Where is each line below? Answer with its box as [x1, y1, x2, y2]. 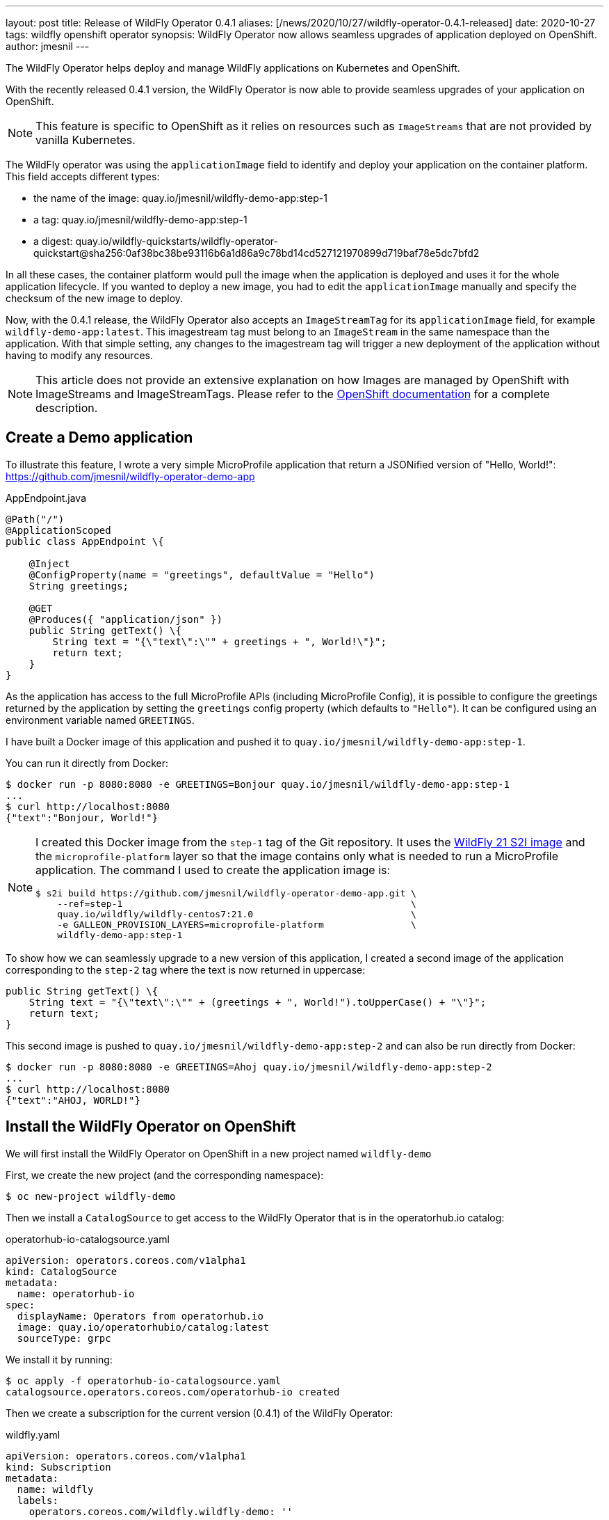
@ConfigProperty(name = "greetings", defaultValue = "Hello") [29, 569, 375, 580]
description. [35, 401, 98, 415]
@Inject [29, 557, 70, 569]
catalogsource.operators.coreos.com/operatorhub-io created [6, 1386, 340, 1398]
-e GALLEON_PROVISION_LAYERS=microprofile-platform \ [57, 919, 416, 930]
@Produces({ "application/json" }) [29, 613, 222, 625]
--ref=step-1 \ [57, 898, 416, 909]
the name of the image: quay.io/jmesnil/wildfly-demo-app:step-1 [33, 192, 327, 204]
